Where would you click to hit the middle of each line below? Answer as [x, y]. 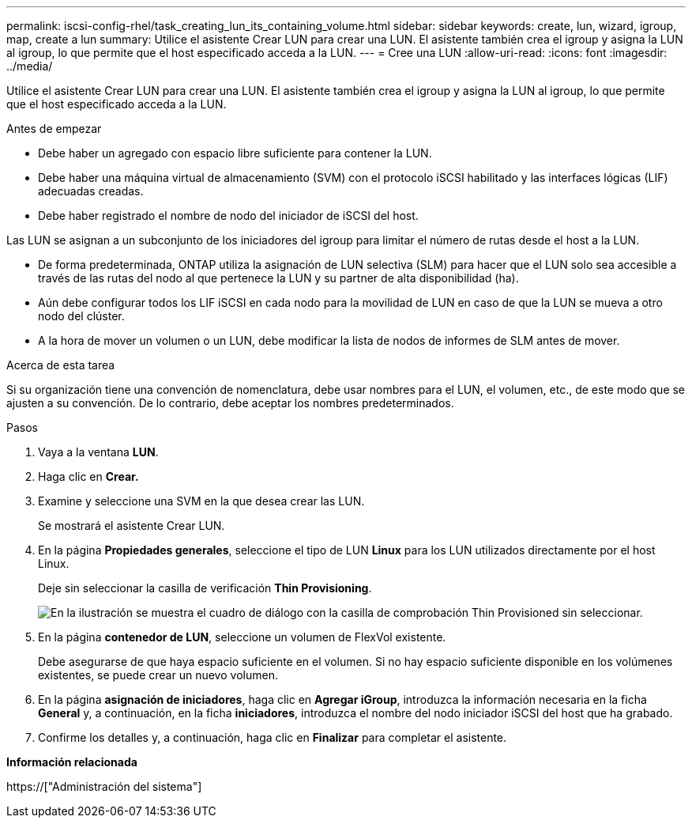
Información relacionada [72, 762]
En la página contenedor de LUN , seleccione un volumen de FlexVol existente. [242, 637]
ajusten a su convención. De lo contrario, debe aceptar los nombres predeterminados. [230, 403]
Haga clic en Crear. [88, 476]
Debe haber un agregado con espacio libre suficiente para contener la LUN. [235, 153]
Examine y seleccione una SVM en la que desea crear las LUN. [201, 501]
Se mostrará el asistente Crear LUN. [132, 525]
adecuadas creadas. [91, 191]
